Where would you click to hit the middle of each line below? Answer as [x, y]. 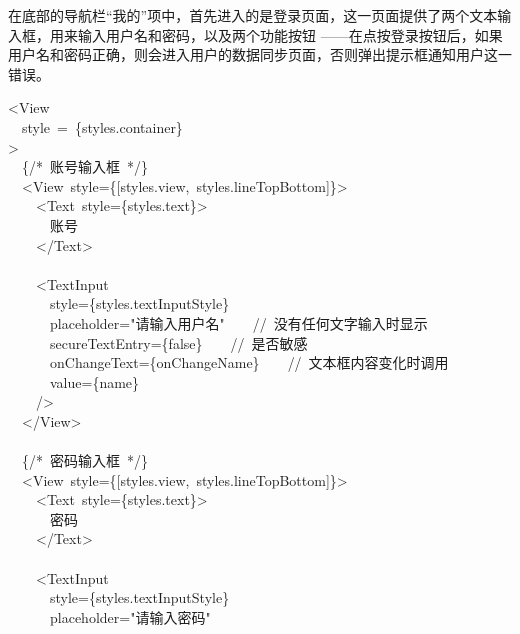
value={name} [94, 381]
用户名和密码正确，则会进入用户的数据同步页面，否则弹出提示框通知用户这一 [260, 54]
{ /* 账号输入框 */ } [84, 166]
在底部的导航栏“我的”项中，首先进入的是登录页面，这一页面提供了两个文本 [253, 15]
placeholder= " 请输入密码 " [130, 616]
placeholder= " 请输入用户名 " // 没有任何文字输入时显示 [238, 322]
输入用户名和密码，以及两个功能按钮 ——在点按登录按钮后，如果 [290, 34]
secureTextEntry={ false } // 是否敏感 [178, 342]
